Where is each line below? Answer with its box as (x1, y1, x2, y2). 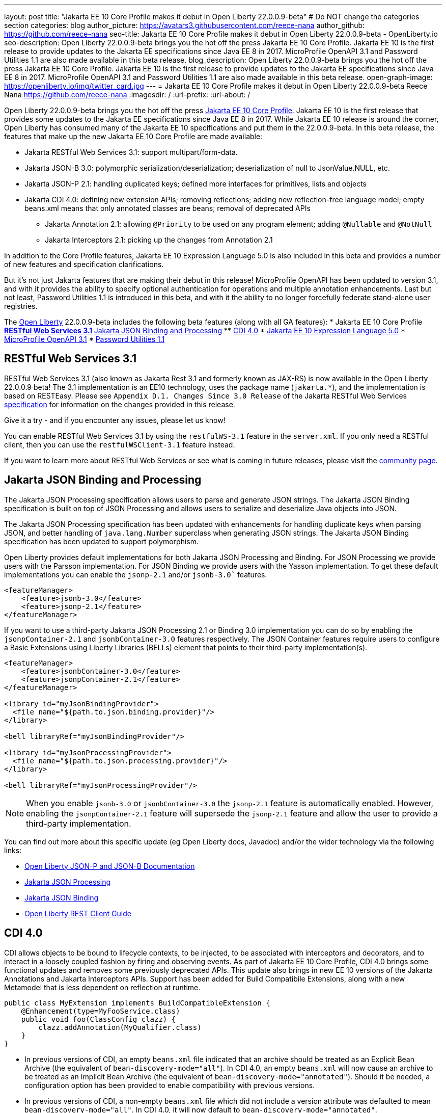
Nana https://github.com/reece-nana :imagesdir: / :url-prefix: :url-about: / (4, 90, 250, 99)
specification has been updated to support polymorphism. (4, 537, 199, 546)
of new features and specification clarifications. (4, 260, 164, 269)
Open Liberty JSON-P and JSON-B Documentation (24, 861, 195, 870)
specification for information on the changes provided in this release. (4, 400, 235, 409)
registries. (4, 302, 38, 310)
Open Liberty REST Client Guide (24, 909, 131, 918)
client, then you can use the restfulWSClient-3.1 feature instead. (4, 440, 235, 449)
